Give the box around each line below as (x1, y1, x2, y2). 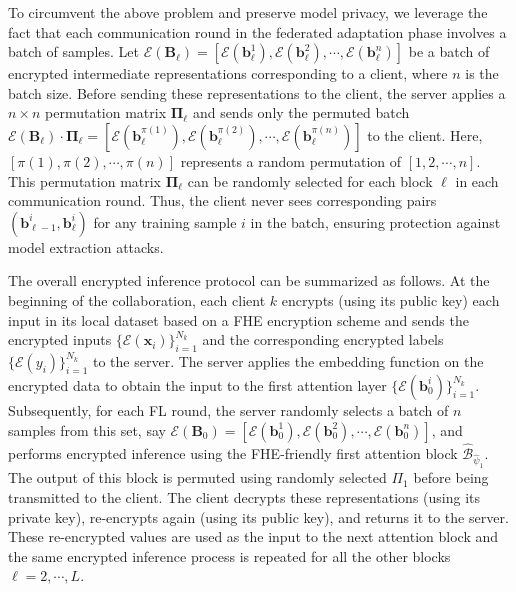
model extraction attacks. (8, 236, 164, 257)
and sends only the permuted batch (192, 102, 410, 123)
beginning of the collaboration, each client (8, 289, 266, 310)
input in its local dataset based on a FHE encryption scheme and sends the (8, 309, 469, 330)
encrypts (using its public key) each (281, 289, 500, 310)
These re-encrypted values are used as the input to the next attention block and (8, 526, 499, 547)
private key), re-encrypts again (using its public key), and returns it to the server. (8, 506, 509, 527)
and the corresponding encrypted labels (202, 329, 444, 350)
